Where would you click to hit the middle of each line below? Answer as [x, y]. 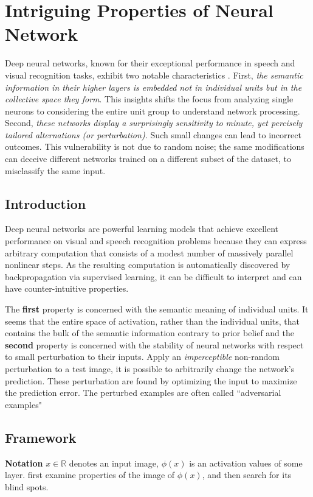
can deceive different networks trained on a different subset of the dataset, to [148, 159]
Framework [41, 437]
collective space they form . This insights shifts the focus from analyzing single [149, 99]
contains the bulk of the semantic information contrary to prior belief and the [150, 333]
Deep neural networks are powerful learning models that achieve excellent [142, 229]
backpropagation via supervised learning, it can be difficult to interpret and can [153, 276]
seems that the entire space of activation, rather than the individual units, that [153, 321]
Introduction [46, 203]
